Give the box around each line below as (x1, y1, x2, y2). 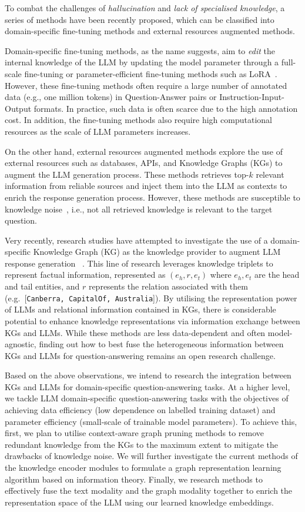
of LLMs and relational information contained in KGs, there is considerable (5, 303, 276, 315)
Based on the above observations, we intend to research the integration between (5, 369, 291, 381)
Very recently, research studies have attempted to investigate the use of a (5, 234, 268, 246)
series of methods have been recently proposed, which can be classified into (5, 13, 274, 25)
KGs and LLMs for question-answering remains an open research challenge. (5, 349, 276, 361)
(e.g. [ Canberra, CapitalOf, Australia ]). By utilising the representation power (5, 291, 297, 304)
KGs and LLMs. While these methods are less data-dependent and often (5, 326, 266, 338)
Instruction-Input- (219, 91, 284, 103)
